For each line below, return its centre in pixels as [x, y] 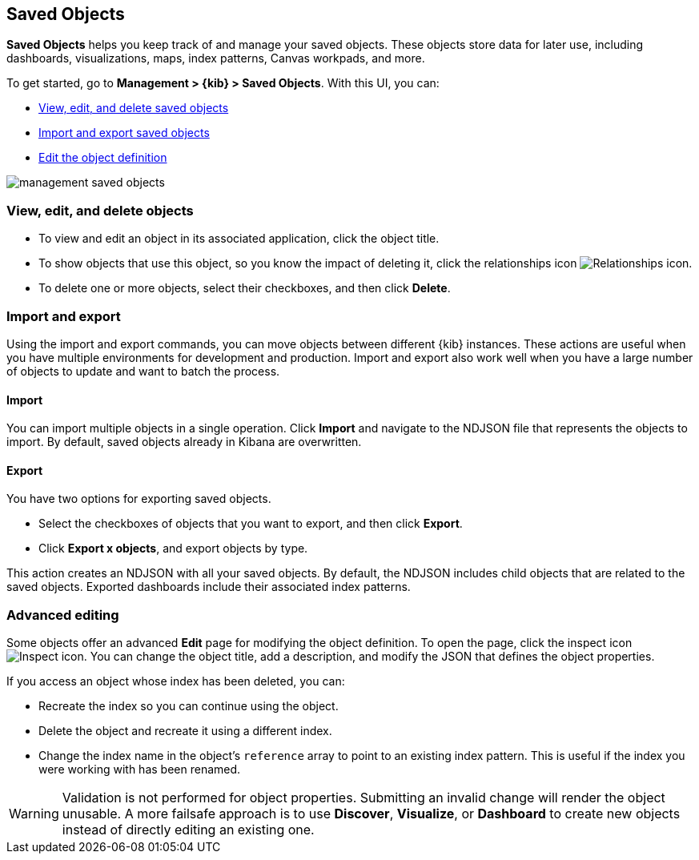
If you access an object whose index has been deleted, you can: [176, 681]
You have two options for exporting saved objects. [139, 499]
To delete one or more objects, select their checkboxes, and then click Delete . [245, 288]
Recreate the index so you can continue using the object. [189, 706]
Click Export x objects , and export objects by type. [173, 549]
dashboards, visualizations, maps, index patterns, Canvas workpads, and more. [216, 58]
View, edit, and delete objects [100, 210]
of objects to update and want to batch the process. [143, 371]
